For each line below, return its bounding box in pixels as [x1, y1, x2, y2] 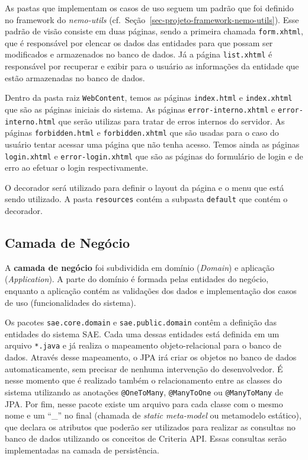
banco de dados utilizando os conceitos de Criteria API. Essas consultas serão [5, 432, 287, 445]
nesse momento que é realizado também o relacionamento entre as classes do [5, 374, 282, 386]
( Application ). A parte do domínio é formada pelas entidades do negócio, [5, 273, 269, 285]
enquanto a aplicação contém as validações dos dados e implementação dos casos [5, 284, 297, 296]
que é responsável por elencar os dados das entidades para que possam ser [5, 36, 273, 49]
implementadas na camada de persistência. [5, 443, 159, 456]
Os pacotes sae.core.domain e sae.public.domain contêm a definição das [5, 316, 277, 328]
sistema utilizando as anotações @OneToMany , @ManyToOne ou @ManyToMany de [5, 385, 283, 398]
